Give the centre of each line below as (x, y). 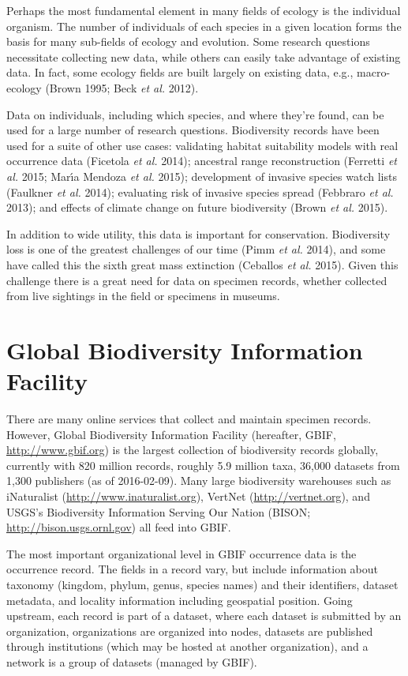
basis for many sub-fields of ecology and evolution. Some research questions (188, 41)
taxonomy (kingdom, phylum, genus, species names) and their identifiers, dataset (202, 584)
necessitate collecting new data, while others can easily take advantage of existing (204, 56)
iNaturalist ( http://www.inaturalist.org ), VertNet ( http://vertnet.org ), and (188, 496)
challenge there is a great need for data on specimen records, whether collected (197, 280)
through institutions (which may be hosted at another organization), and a (187, 646)
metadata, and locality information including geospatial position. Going (180, 600)
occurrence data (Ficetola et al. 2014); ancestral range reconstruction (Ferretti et (202, 161)
